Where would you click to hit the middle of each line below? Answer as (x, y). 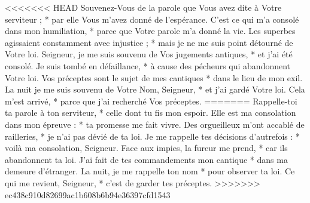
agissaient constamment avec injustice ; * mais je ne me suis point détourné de (149, 42)
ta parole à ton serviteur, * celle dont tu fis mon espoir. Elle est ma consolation (151, 113)
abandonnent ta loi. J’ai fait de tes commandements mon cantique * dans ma (146, 159)
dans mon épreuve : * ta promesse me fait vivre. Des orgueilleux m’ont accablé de (155, 124)
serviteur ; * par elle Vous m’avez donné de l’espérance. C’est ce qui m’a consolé (152, 19)
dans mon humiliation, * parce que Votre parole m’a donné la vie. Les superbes (150, 31)
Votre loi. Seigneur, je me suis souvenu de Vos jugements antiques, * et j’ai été (149, 54)
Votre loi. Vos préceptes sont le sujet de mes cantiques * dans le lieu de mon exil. (154, 77)
